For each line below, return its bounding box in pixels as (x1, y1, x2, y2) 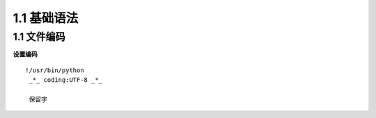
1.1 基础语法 (13, 10, 79, 26)
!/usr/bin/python (25, 66, 84, 74)
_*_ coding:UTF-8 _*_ (29, 76, 103, 84)
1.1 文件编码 (13, 31, 65, 43)
